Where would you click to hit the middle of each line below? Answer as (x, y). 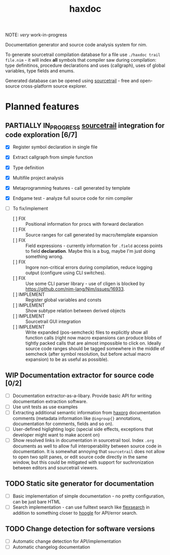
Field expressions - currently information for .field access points (94, 246)
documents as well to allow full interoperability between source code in (87, 446)
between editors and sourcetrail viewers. (55, 467)
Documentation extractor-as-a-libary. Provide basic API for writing (82, 395)
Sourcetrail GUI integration (53, 321)
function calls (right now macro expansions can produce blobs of (93, 337)
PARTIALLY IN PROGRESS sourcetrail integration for (85, 126)
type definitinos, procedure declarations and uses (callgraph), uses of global (85, 65)
